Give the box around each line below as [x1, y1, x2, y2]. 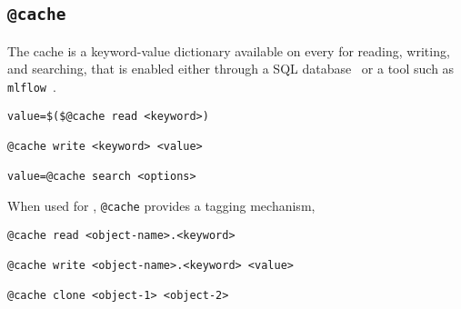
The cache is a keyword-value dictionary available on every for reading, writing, [7, 41, 450, 60]
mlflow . [7, 76, 56, 95]
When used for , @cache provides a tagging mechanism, [7, 195, 316, 214]
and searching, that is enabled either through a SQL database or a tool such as [7, 59, 455, 78]
